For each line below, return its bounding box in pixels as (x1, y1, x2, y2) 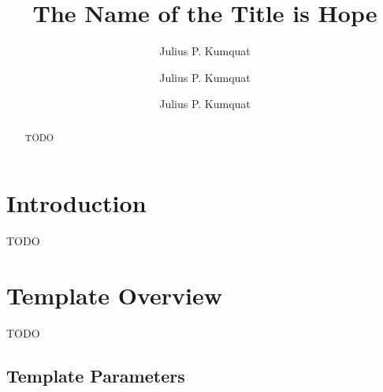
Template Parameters (6, 364, 185, 387)
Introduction (6, 187, 147, 219)
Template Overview (6, 279, 223, 312)
